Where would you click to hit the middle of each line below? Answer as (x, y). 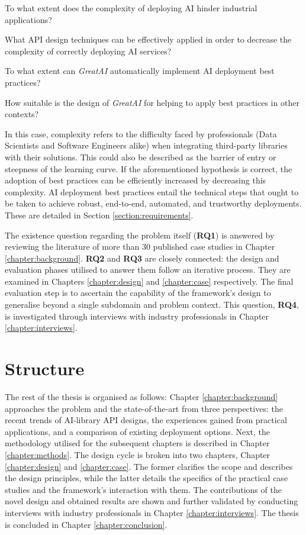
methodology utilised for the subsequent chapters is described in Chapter (137, 443)
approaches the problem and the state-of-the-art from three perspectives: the (144, 408)
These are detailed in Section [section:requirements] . (99, 215)
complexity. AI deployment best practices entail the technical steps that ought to (152, 191)
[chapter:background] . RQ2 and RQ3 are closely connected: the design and (142, 258)
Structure (45, 368)
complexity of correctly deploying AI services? (88, 51)
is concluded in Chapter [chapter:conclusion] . (86, 524)
